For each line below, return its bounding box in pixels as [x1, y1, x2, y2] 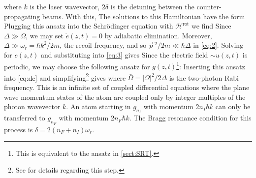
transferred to [4, 113, 45, 123]
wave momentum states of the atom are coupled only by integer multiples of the [4, 91, 246, 102]
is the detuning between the [110, 1, 194, 11]
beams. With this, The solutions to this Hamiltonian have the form [42, 11, 245, 21]
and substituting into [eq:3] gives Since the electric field [40, 49, 208, 59]
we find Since [192, 21, 231, 31]
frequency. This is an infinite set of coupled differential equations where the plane [4, 82, 250, 92]
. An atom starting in [66, 101, 131, 112]
